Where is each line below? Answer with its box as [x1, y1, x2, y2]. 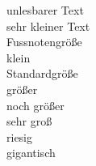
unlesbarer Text [6, 2, 84, 18]
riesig [6, 128, 33, 145]
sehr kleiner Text [6, 17, 90, 34]
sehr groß [6, 113, 52, 130]
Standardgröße [6, 65, 78, 82]
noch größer [6, 96, 65, 113]
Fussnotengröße [6, 33, 82, 50]
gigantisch [6, 144, 56, 161]
